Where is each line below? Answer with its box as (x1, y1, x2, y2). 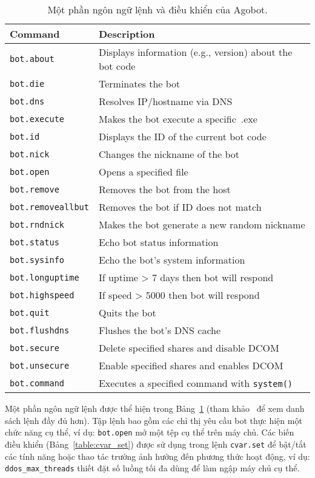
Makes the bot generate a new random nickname (98, 217, 305, 231)
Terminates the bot (98, 77, 181, 90)
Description (98, 27, 155, 41)
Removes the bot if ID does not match (98, 200, 262, 214)
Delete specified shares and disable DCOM (98, 341, 279, 355)
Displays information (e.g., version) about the (98, 45, 293, 59)
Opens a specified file (98, 165, 188, 179)
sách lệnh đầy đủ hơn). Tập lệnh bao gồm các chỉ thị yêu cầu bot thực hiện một (5, 414, 302, 426)
